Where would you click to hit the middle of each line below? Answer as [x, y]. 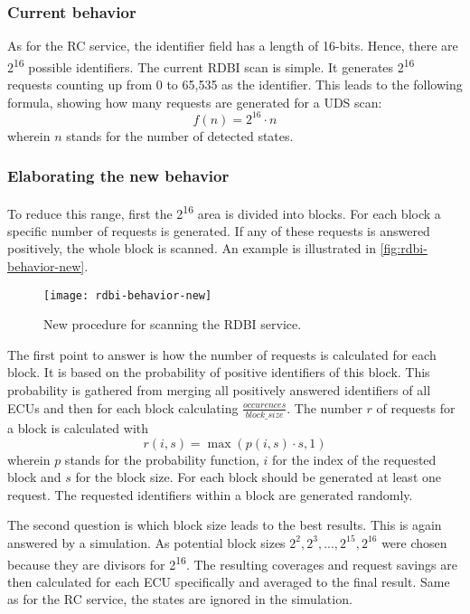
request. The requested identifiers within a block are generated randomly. [210, 494]
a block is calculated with [78, 427]
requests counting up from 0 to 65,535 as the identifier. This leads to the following [235, 85]
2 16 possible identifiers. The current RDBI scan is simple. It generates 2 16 [211, 65]
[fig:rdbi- [404, 248]
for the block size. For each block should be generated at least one [258, 477]
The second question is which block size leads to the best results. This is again [225, 525]
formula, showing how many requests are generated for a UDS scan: [195, 102]
